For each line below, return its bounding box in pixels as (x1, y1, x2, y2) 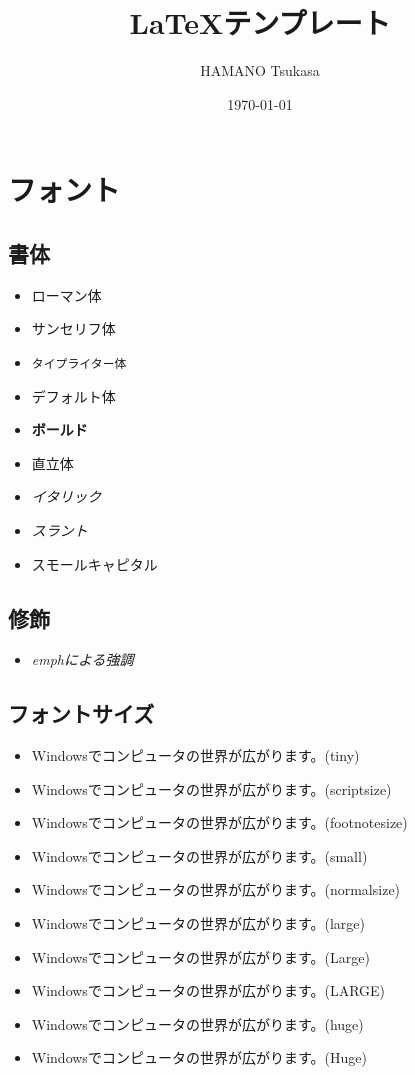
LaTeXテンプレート (129, 2, 391, 43)
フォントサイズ (8, 698, 155, 729)
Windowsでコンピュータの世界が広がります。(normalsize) (31, 879, 401, 900)
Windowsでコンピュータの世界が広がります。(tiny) (31, 745, 360, 766)
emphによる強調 (31, 649, 134, 670)
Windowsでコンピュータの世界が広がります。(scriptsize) (31, 778, 392, 799)
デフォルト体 (31, 385, 116, 406)
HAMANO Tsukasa (200, 60, 320, 81)
